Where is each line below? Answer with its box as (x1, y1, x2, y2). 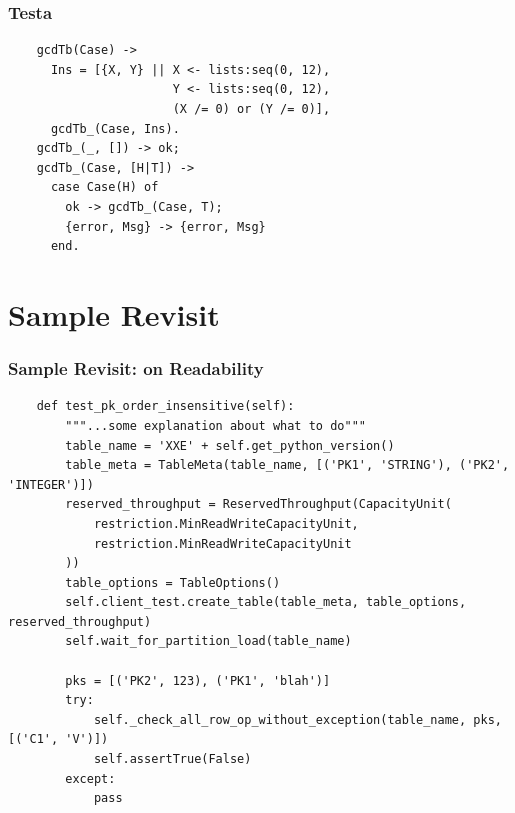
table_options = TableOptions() (65, 575, 281, 590)
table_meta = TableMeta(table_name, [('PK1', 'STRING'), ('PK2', (65, 458, 510, 473)
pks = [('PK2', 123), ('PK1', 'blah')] (65, 673, 331, 688)
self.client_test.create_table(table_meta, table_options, (65, 595, 467, 610)
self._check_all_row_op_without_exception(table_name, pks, (93, 712, 502, 727)
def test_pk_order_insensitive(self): (36, 399, 295, 414)
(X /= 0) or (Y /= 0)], (172, 102, 331, 116)
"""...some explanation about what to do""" (65, 418, 366, 433)
